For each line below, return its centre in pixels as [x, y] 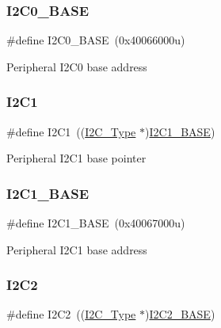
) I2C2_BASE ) [180, 314]
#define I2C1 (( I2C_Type [71, 131]
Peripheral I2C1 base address [77, 249]
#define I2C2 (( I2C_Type [71, 314]
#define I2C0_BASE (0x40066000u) [96, 40]
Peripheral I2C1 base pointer [76, 158]
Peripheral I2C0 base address [77, 66]
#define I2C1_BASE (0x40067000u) [96, 223]
